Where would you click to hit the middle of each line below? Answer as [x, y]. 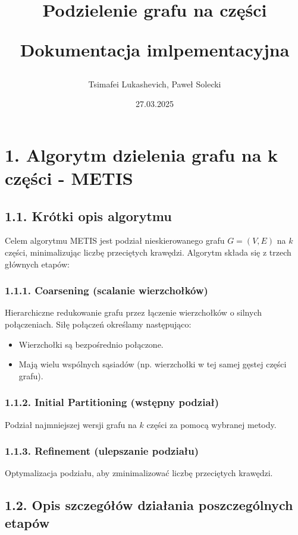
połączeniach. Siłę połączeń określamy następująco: [98, 324]
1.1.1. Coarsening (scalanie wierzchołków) [106, 290]
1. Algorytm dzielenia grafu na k [142, 154]
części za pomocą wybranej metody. [211, 424]
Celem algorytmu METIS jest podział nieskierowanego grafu [115, 240]
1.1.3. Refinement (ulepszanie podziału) [102, 451]
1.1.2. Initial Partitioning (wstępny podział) [112, 402]
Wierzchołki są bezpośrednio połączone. [91, 344]
